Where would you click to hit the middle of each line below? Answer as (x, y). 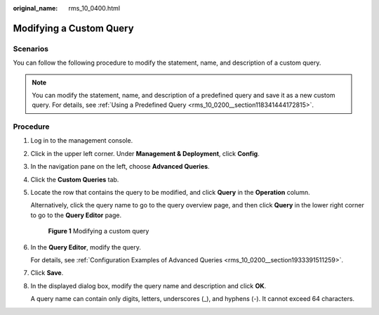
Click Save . (47, 273)
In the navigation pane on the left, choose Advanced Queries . (120, 167)
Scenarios (31, 49)
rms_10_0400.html (94, 8)
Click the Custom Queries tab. (75, 179)
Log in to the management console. (82, 141)
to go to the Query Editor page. (76, 215)
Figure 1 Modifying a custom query (99, 231)
